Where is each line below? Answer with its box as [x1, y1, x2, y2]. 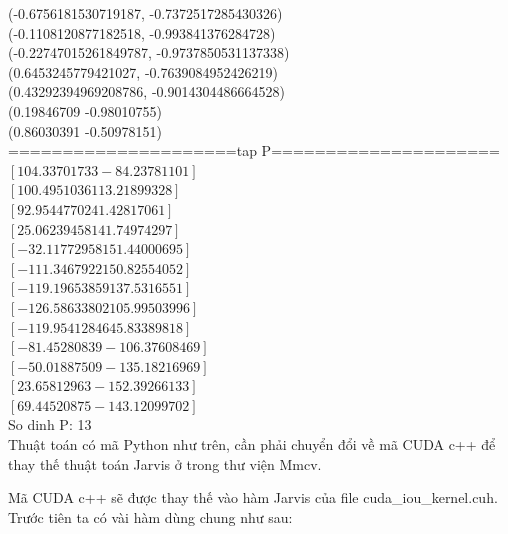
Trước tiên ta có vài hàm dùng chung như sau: [8, 506, 293, 527]
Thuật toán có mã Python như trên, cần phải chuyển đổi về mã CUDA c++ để [8, 434, 496, 455]
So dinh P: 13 [8, 414, 92, 435]
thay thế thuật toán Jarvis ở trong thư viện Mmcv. [8, 453, 322, 474]
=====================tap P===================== [8, 140, 500, 161]
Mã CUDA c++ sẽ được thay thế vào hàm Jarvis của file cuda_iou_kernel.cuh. [8, 487, 498, 508]
